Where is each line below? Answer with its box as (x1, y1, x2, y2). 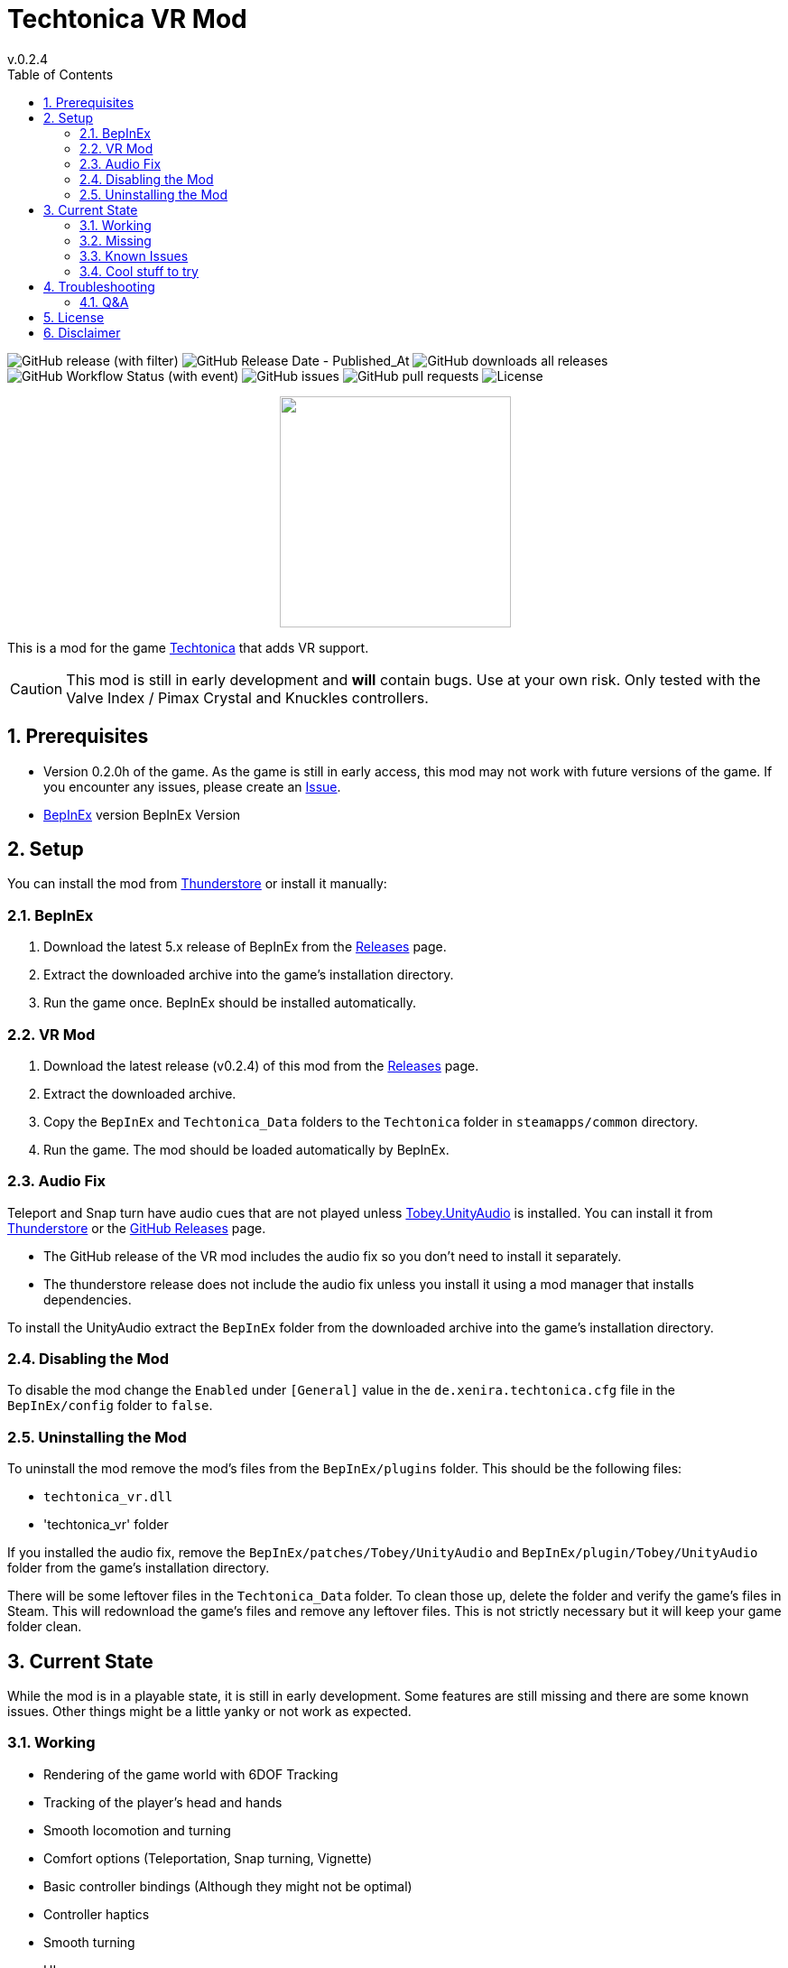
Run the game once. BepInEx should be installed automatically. (43, 995, 417, 1011)
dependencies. (43, 1291, 132, 1307)
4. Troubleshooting (43, 278, 155, 294)
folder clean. (7, 1619, 82, 1635)
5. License (43, 309, 105, 325)
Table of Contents (7, 66, 114, 82)
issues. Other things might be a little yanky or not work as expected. (7, 1703, 412, 1720)
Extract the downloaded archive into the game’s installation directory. (43, 967, 454, 983)
